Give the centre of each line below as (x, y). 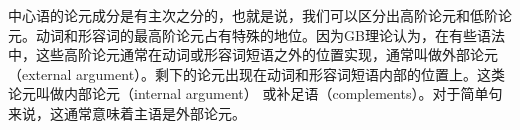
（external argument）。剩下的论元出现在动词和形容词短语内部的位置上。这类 (257, 73)
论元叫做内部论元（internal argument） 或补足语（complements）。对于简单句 (255, 93)
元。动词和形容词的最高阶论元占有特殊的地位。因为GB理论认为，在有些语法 (256, 34)
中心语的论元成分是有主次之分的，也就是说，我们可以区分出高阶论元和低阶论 (260, 15)
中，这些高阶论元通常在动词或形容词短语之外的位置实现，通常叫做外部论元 (253, 54)
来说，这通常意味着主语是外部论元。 (127, 112)
